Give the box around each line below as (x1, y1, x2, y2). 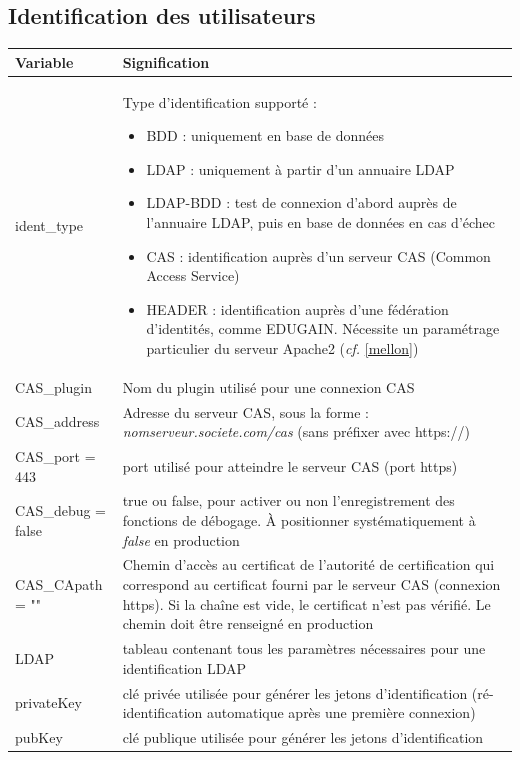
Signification (122, 51, 210, 72)
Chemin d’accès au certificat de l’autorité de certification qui (122, 554, 495, 575)
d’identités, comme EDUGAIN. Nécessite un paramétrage (146, 318, 500, 339)
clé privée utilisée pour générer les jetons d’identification (122, 682, 468, 703)
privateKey (15, 692, 82, 713)
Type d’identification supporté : (122, 91, 317, 112)
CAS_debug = (15, 500, 107, 521)
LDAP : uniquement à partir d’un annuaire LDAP (146, 158, 455, 179)
